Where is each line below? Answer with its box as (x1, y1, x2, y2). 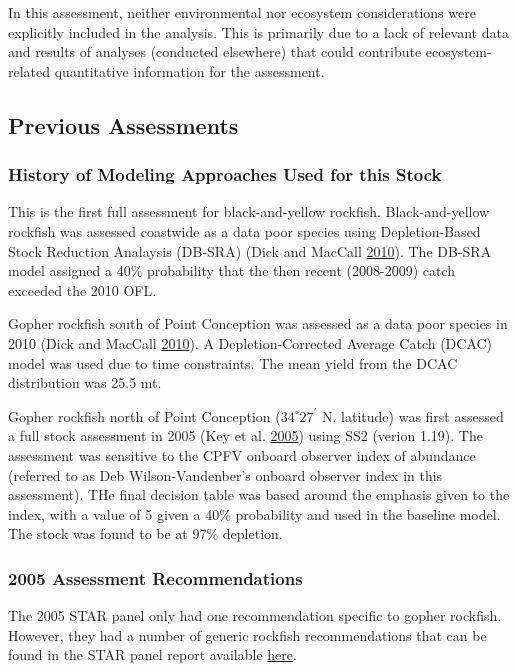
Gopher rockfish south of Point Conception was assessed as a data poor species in (8, 313, 508, 334)
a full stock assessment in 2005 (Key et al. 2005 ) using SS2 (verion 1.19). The (8, 425, 483, 446)
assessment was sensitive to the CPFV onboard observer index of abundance (8, 444, 476, 465)
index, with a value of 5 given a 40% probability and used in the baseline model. (8, 503, 501, 524)
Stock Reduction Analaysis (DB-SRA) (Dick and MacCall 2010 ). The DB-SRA (8, 240, 492, 261)
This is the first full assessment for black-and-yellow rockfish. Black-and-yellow (8, 201, 490, 222)
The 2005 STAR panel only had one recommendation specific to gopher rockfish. (8, 605, 502, 626)
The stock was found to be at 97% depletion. (8, 523, 283, 544)
